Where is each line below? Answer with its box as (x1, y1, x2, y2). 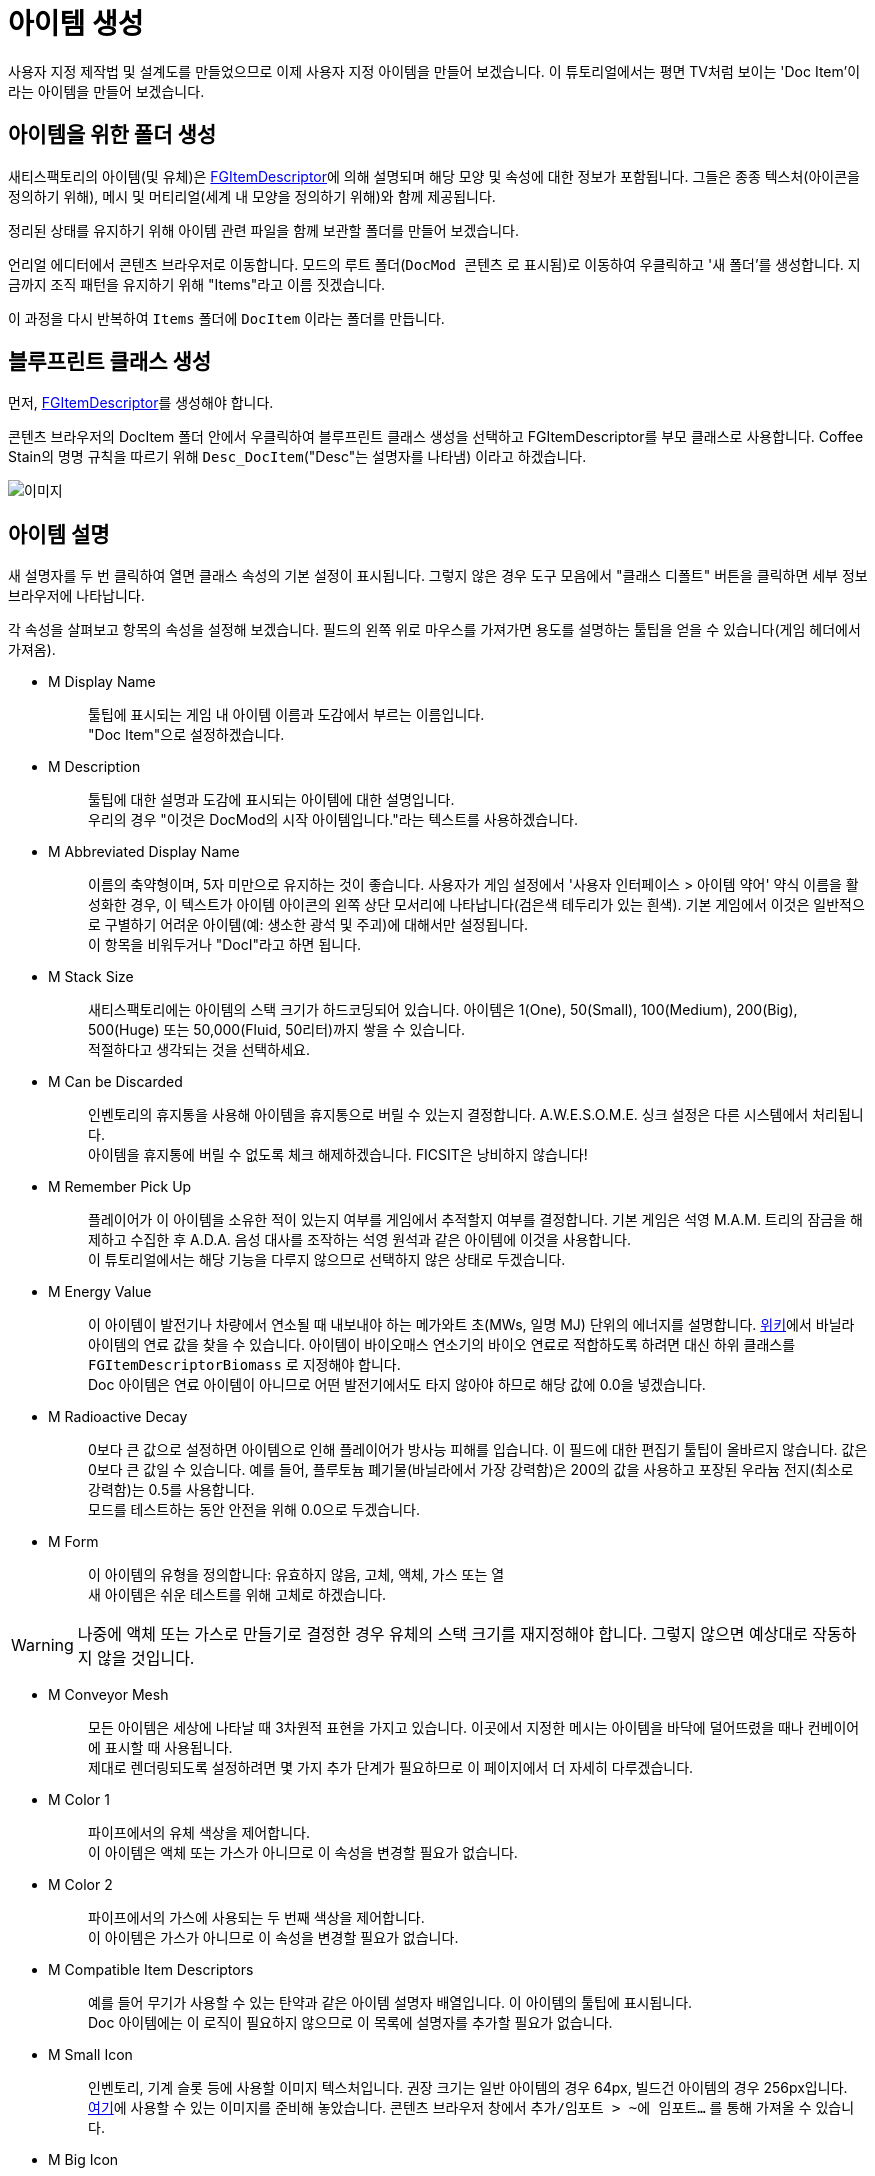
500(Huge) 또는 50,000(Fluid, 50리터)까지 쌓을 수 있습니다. (88, 1021, 465, 1039)
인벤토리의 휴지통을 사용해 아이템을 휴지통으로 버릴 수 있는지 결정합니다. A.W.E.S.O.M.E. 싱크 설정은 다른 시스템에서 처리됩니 (88, 1106, 864, 1124)
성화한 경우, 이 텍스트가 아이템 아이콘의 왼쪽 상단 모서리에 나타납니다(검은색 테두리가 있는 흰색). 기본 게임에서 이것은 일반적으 (88, 896, 865, 914)
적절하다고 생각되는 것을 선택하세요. (88, 1041, 310, 1059)
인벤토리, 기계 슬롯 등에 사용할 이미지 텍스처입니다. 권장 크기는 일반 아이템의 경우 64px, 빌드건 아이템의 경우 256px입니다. (88, 2079, 848, 2097)
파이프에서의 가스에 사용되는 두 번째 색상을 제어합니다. (88, 1909, 425, 1927)
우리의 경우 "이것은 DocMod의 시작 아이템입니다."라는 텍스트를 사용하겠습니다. (88, 811, 579, 829)
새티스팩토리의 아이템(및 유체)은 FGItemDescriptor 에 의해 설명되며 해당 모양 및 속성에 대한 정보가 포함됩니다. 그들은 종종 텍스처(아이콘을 (8, 167, 860, 185)
